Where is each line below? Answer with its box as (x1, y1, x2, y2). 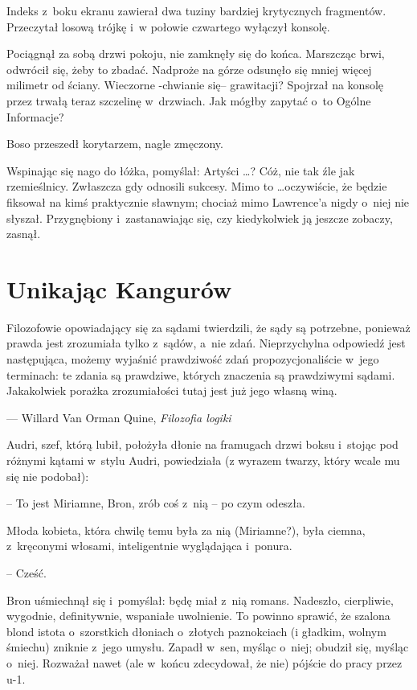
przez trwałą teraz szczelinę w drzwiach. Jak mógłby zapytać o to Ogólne (6, 92, 371, 109)
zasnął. (6, 225, 41, 242)
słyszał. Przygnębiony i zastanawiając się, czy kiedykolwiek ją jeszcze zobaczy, (6, 209, 393, 226)
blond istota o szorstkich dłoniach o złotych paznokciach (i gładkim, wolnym (6, 622, 386, 639)
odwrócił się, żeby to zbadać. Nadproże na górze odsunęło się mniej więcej (6, 60, 372, 77)
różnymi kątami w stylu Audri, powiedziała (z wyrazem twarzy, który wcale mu (6, 452, 400, 468)
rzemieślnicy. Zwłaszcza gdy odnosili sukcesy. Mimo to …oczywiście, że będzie (6, 178, 387, 195)
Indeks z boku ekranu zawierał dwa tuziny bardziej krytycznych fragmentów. (6, 2, 386, 18)
